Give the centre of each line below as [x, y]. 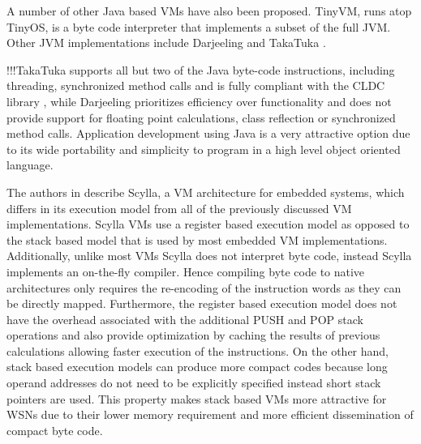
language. [30, 165]
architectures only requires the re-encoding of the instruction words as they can [204, 287]
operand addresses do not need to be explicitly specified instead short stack [194, 383]
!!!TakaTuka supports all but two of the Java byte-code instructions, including [201, 69]
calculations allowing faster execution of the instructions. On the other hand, [198, 350]
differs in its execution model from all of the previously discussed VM [179, 208]
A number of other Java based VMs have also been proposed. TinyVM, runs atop [209, 11]
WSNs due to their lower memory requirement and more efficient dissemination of [210, 414]
